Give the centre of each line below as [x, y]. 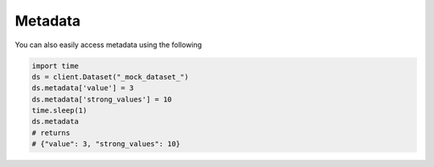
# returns [51, 133]
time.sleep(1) [59, 111]
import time [55, 66]
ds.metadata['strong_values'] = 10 [102, 99]
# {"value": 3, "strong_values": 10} [106, 144]
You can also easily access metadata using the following [108, 45]
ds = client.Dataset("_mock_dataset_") [110, 77]
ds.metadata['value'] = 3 [83, 88]
